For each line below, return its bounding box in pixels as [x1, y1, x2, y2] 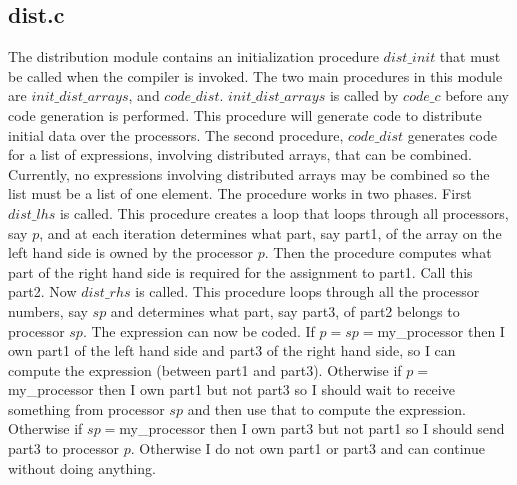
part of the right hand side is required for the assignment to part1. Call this [8, 261, 473, 282]
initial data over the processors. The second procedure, [8, 124, 344, 145]
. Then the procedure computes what [264, 242, 492, 263]
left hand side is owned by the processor [8, 242, 253, 263]
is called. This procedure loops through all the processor [135, 281, 480, 302]
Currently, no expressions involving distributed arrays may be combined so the [8, 163, 490, 184]
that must [439, 46, 501, 67]
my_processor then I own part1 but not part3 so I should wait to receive [8, 379, 455, 400]
